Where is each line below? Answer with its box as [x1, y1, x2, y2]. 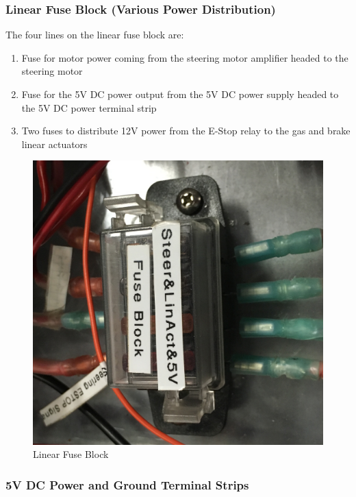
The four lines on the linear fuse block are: [5, 27, 184, 42]
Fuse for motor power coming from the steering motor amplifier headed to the [21, 50, 348, 64]
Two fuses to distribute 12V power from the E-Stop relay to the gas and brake [21, 123, 351, 138]
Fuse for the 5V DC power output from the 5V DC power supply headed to [21, 87, 339, 101]
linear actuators [21, 136, 88, 151]
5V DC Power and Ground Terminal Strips [5, 476, 249, 493]
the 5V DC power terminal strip [21, 100, 157, 114]
